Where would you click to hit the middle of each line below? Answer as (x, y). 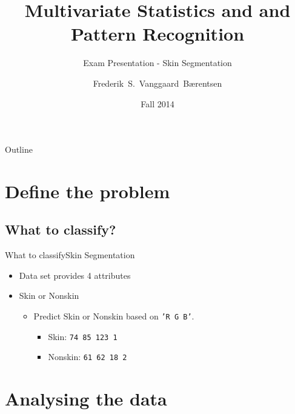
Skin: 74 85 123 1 (83, 336)
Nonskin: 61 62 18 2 (88, 357)
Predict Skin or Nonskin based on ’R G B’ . (114, 316)
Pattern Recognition (157, 34)
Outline (19, 149)
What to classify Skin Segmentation (70, 255)
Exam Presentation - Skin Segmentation (157, 63)
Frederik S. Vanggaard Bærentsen (157, 83)
